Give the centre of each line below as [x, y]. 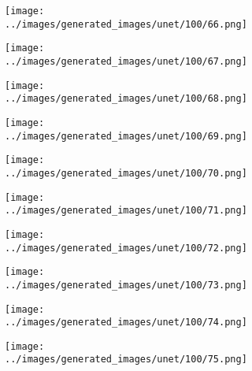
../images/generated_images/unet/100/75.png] [126, 360]
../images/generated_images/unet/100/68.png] [126, 99]
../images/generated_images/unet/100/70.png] [126, 173]
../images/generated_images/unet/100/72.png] [126, 248]
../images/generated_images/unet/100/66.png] [126, 24]
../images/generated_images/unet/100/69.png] [126, 136]
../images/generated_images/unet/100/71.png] [126, 211]
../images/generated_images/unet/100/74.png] [126, 323]
